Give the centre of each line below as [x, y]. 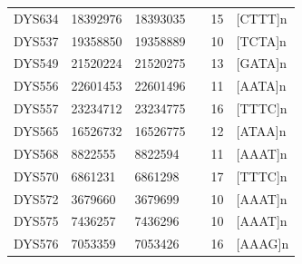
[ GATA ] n [261, 63]
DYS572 [36, 198]
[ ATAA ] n [261, 130]
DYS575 [36, 221]
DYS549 [36, 63]
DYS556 [36, 86]
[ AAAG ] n [263, 244]
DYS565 [36, 130]
